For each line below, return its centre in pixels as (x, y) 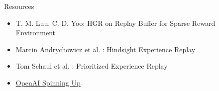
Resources (19, 6)
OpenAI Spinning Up (48, 82)
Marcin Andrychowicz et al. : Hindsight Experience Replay (106, 49)
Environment (35, 33)
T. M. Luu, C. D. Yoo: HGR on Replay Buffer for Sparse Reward (115, 23)
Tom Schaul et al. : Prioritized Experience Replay (92, 66)
